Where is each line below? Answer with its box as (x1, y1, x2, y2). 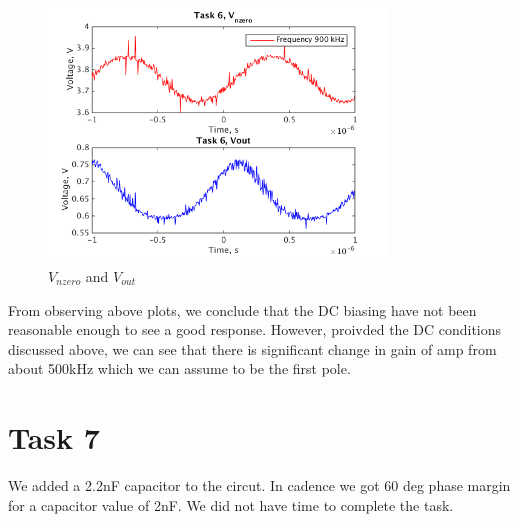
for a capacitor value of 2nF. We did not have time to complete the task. (8, 494, 454, 515)
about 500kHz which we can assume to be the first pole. (8, 358, 351, 379)
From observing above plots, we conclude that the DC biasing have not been (8, 299, 477, 320)
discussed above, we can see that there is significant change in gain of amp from (8, 338, 497, 359)
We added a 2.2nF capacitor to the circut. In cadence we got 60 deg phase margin (8, 475, 511, 496)
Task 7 (8, 417, 100, 458)
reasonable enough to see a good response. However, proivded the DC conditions (8, 319, 502, 340)
